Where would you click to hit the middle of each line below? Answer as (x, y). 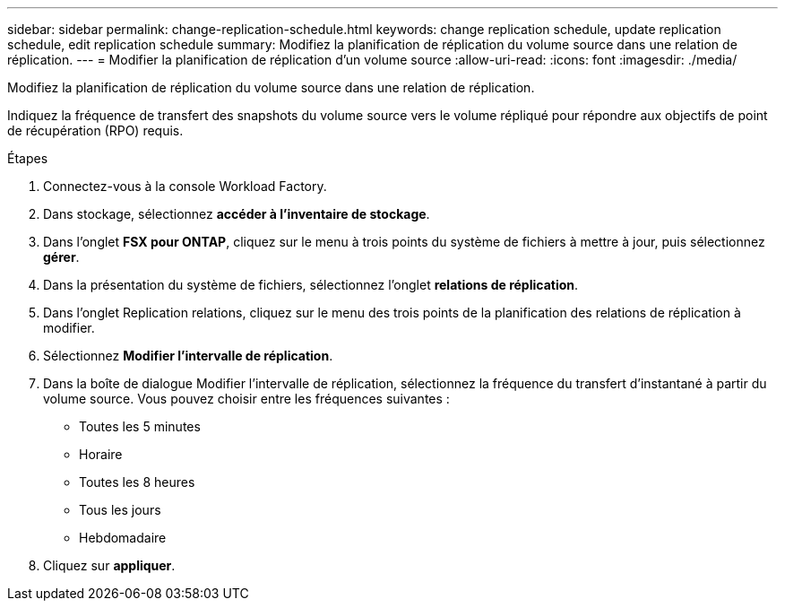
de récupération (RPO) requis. (95, 130)
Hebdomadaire (123, 538)
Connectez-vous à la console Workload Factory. (185, 186)
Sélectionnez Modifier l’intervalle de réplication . (188, 356)
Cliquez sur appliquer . (109, 565)
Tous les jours (120, 510)
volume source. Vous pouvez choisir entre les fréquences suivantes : (246, 399)
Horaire (101, 454)
